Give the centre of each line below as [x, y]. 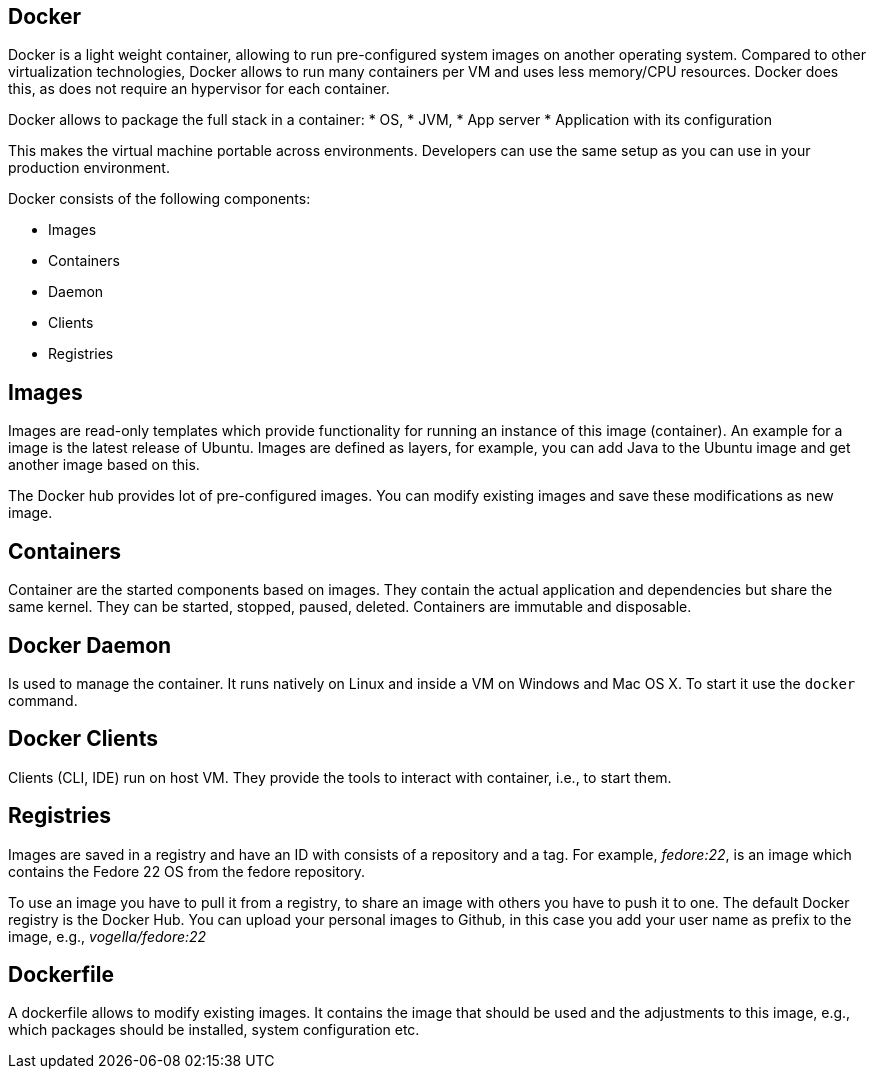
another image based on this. [104, 465]
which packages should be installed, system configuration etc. [214, 1030]
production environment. [89, 168]
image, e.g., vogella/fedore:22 [107, 936]
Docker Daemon [90, 645]
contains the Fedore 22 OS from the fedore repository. [187, 871]
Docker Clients [83, 739]
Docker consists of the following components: [159, 199]
